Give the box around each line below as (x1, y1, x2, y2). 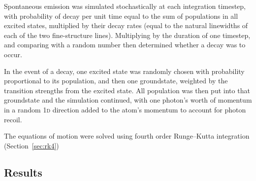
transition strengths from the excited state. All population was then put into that (4, 85, 250, 95)
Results (4, 164, 42, 180)
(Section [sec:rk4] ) (4, 140, 59, 150)
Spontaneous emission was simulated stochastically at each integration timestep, (4, 1, 246, 11)
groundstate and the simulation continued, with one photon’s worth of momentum (4, 95, 252, 105)
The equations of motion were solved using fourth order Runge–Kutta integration (4, 131, 250, 141)
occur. (4, 49, 22, 59)
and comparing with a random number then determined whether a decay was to (4, 39, 246, 50)
